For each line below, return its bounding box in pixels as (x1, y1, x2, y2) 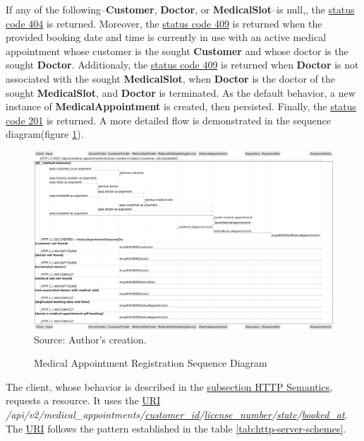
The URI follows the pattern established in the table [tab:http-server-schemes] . (6, 421, 346, 435)
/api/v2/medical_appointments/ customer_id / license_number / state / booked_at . (6, 407, 348, 422)
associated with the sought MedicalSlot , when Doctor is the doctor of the (6, 71, 335, 86)
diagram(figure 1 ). (6, 127, 84, 141)
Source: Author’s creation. (34, 331, 147, 346)
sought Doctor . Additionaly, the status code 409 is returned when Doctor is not (6, 57, 359, 72)
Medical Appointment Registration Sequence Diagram (34, 355, 267, 370)
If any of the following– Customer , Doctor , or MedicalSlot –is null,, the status (6, 2, 355, 16)
